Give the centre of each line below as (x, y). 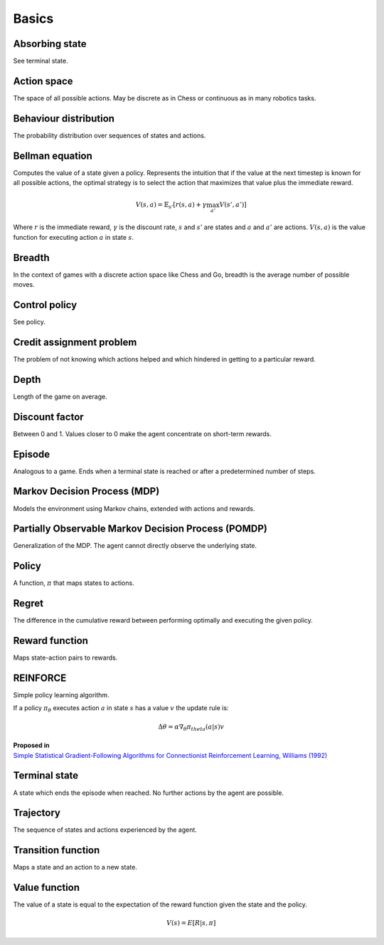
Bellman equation (53, 155)
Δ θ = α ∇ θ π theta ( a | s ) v (191, 727)
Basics (33, 19)
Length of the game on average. (60, 396)
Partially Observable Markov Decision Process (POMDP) (140, 529)
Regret (28, 604)
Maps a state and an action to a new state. (75, 867)
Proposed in (31, 745)
